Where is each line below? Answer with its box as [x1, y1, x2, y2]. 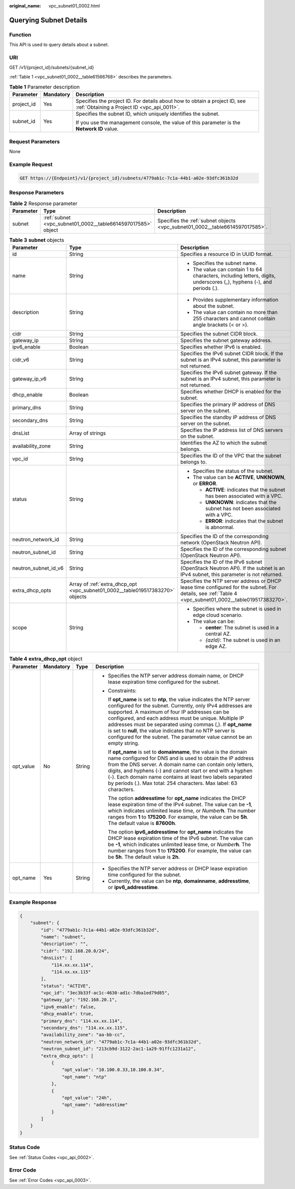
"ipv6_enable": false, [40, 1004, 97, 1009]
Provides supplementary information [193, 296, 279, 303]
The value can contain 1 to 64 [193, 266, 263, 273]
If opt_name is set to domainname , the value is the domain [108, 748, 247, 755]
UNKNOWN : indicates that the [205, 499, 277, 506]
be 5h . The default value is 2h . [108, 853, 180, 860]
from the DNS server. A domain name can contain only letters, [108, 760, 254, 767]
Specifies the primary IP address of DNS [180, 401, 276, 408]
